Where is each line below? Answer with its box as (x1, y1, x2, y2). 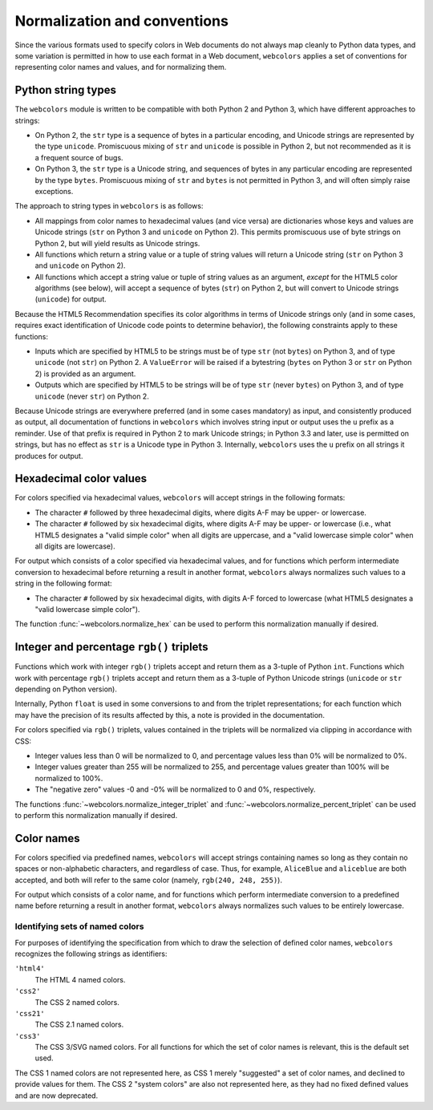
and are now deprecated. (14, 1091, 99, 1100)
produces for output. (14, 451, 83, 460)
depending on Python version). (14, 684, 118, 694)
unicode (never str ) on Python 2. (34, 391, 150, 401)
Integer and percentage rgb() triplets (14, 640, 208, 654)
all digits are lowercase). (34, 541, 115, 551)
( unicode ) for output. (34, 294, 107, 304)
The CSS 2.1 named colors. (34, 1019, 124, 1030)
